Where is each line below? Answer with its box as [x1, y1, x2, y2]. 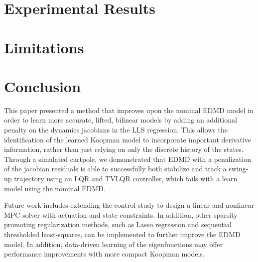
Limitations [4, 37, 84, 57]
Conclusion [4, 76, 81, 96]
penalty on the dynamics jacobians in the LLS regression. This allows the [4, 125, 228, 135]
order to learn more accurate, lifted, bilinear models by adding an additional [4, 115, 237, 125]
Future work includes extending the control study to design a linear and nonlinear [4, 200, 254, 210]
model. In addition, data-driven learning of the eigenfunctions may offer [4, 239, 223, 249]
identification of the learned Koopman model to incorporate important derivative [4, 134, 252, 144]
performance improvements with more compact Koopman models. [4, 249, 205, 259]
